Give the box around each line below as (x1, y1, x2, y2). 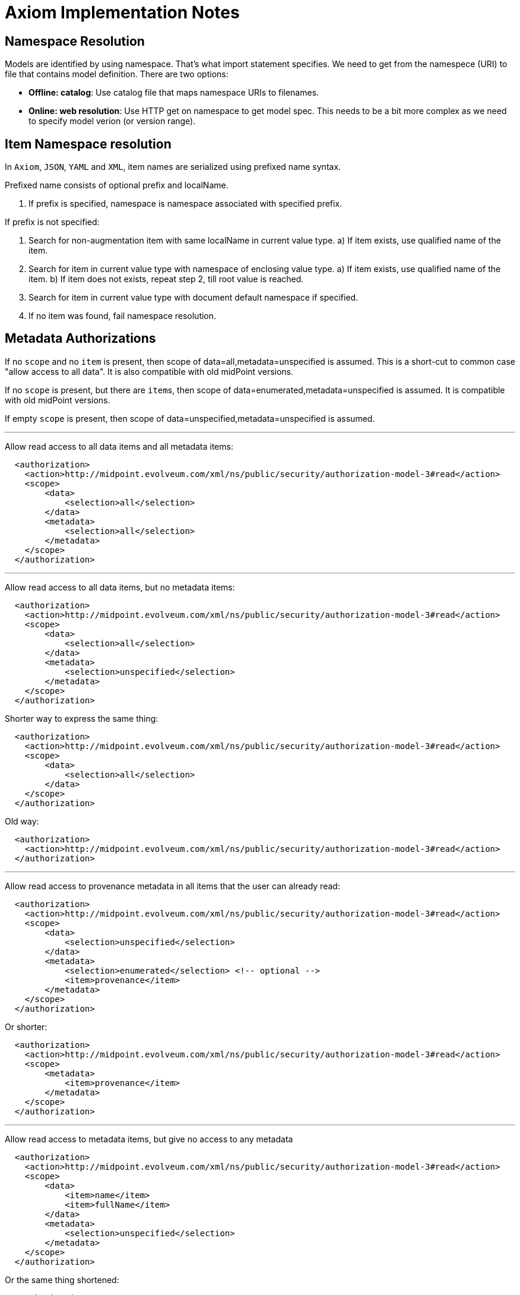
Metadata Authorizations (5, 331, 156, 346)
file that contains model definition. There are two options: (5, 69, 229, 80)
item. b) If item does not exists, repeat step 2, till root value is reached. (28, 274, 304, 285)
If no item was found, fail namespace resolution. (28, 311, 217, 321)
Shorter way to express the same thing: (5, 713, 158, 724)
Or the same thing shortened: (5, 1274, 119, 1285)
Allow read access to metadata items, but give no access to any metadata (5, 1133, 293, 1144)
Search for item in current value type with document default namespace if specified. (28, 292, 359, 303)
